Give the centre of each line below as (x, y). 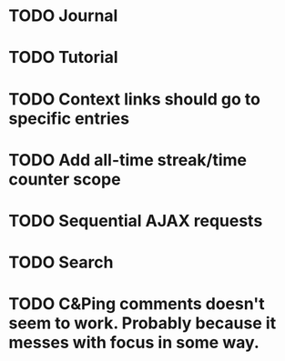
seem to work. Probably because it (142, 323)
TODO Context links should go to (135, 99)
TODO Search (61, 262)
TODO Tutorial (63, 58)
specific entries (69, 118)
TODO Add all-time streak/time (128, 160)
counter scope (65, 179)
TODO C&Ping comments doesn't (137, 304)
